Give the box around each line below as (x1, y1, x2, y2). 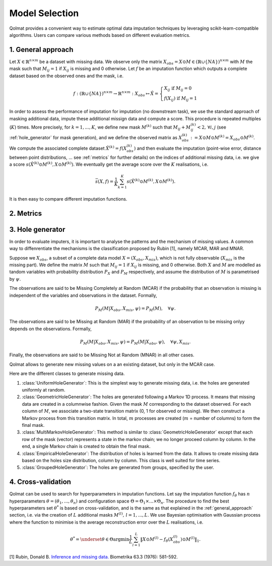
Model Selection (9, 8, 79, 19)
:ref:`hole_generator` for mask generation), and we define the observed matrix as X (9, 135, 182, 141)
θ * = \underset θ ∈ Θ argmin (70, 536, 129, 542)
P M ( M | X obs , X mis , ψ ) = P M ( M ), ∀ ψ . (95, 305, 176, 312)
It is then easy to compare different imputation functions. (9, 196, 127, 202)
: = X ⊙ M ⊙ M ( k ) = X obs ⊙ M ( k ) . (190, 134, 255, 142)
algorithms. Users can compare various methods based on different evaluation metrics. (9, 32, 191, 38)
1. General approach (9, 45, 74, 54)
